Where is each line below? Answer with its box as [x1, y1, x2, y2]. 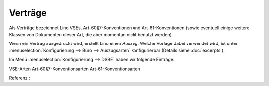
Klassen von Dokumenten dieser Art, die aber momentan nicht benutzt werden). [9, 31, 173, 37]
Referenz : [9, 75, 31, 81]
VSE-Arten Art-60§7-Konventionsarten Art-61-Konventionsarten [9, 66, 140, 72]
